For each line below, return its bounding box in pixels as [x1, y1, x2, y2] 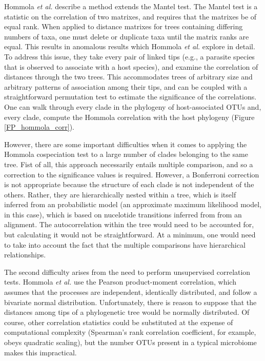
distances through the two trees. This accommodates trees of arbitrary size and [4, 71, 253, 82]
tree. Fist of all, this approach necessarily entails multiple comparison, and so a [4, 158, 253, 169]
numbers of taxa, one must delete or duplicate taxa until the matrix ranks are [4, 31, 249, 42]
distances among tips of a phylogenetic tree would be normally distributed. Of [4, 307, 250, 317]
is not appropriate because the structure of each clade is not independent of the [4, 179, 254, 190]
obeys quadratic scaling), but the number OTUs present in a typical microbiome [4, 337, 257, 347]
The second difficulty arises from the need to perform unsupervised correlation [4, 266, 251, 277]
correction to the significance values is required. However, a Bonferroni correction [4, 169, 259, 179]
